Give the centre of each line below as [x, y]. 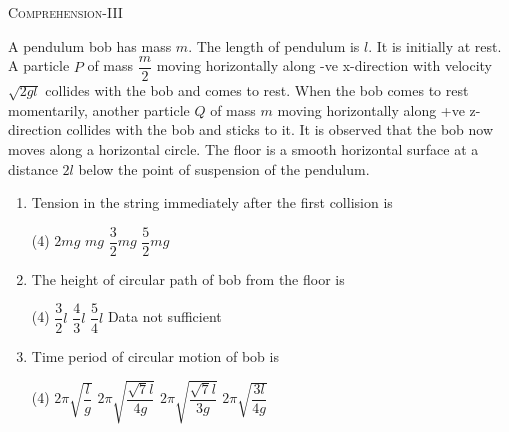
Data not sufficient [164, 316]
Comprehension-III [65, 12]
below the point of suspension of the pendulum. [224, 168]
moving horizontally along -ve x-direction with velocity [324, 65]
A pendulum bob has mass [90, 45]
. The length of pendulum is [274, 45]
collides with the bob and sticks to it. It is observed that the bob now [280, 129]
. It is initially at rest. [435, 45]
